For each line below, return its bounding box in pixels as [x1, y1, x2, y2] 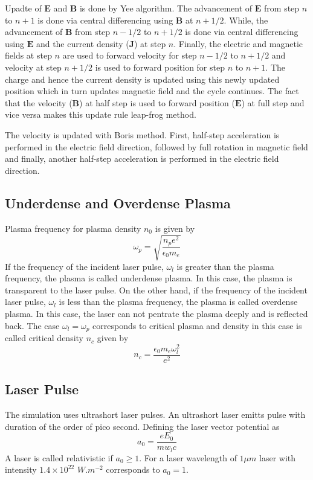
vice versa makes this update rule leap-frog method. [5, 108, 196, 121]
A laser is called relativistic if [5, 451, 113, 464]
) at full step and [241, 96, 305, 109]
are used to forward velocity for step [62, 49, 197, 62]
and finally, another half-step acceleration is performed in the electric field [5, 152, 279, 165]
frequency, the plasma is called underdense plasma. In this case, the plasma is [5, 272, 292, 284]
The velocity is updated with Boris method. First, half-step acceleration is [5, 128, 280, 141]
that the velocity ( [5, 96, 73, 109]
